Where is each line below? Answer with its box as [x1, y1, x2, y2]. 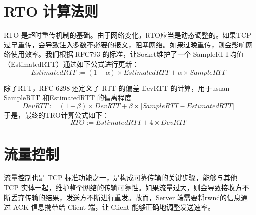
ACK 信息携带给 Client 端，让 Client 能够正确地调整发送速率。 [13, 202, 215, 212]
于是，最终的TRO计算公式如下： [4, 109, 109, 120]
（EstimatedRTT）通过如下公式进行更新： [4, 58, 139, 69]
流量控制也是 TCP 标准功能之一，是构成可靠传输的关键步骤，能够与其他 [4, 172, 238, 183]
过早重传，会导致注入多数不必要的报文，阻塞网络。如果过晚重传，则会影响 [4, 39, 246, 49]
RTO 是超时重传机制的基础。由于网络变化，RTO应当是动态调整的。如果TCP [4, 30, 251, 40]
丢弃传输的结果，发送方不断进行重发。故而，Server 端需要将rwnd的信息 [10, 192, 241, 202]
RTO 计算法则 [4, 1, 98, 21]
